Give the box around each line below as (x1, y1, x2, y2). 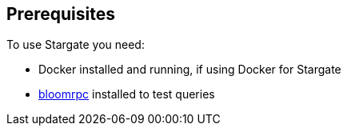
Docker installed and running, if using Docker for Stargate (38, 62, 341, 77)
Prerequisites (6, 4, 115, 24)
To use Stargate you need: (6, 38, 145, 52)
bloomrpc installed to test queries (38, 87, 215, 102)
